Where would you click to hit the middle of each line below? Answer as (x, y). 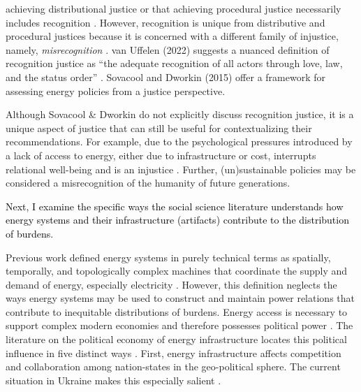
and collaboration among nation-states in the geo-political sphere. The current (173, 366)
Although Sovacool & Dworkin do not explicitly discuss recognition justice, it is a (180, 114)
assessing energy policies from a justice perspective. (116, 90)
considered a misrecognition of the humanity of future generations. (148, 183)
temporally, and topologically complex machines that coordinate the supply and (177, 271)
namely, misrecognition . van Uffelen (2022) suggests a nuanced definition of (168, 49)
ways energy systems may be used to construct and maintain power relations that (180, 298)
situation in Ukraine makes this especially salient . (113, 380)
